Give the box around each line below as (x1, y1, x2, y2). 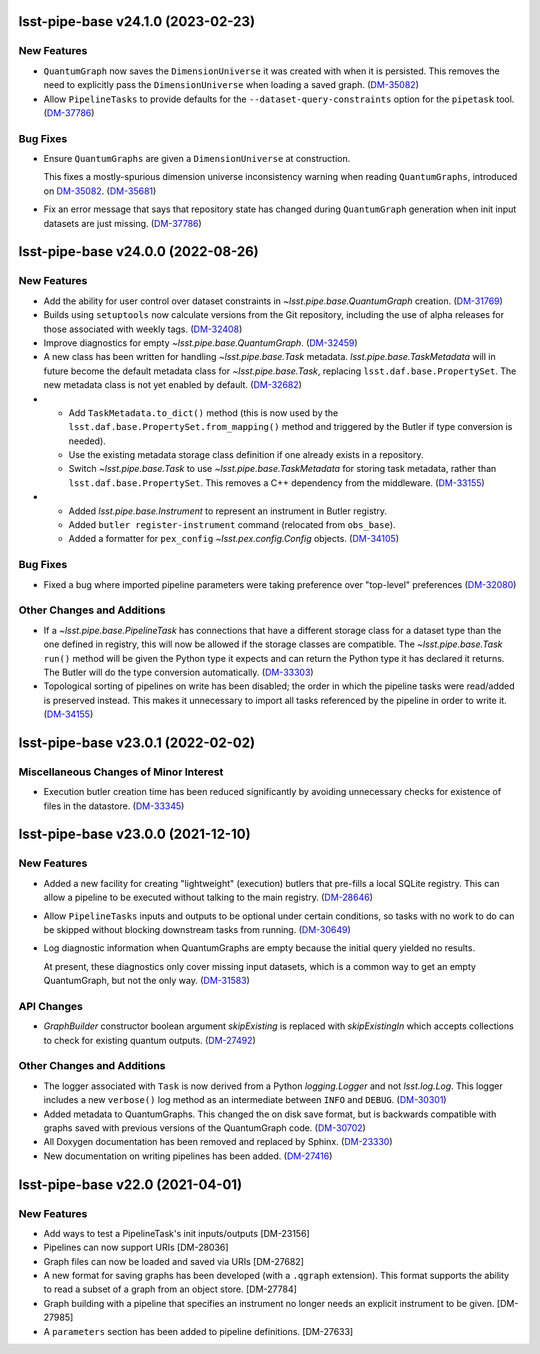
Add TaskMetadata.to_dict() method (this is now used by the (68, 406, 339, 419)
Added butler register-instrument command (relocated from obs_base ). (68, 519, 396, 531)
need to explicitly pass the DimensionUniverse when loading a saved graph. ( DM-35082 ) (43, 79, 419, 91)
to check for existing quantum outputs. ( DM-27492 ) (43, 1034, 257, 1046)
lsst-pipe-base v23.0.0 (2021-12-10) (18, 826, 251, 843)
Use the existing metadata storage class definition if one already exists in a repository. (68, 449, 424, 461)
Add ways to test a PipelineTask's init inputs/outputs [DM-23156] (43, 1227, 310, 1239)
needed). (68, 435, 107, 447)
